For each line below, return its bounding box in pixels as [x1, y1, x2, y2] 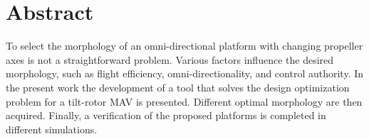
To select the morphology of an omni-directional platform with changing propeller [6, 38, 363, 53]
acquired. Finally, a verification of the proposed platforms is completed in [6, 108, 326, 123]
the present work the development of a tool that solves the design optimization [6, 79, 350, 94]
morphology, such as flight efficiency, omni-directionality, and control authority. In [6, 66, 364, 81]
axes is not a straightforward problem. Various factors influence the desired [6, 52, 334, 67]
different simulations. [6, 121, 98, 136]
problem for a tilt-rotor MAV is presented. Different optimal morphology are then [6, 94, 363, 109]
